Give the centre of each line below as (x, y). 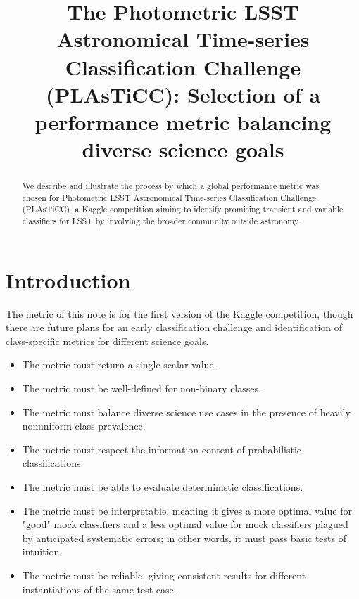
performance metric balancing (183, 121)
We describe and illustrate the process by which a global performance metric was (171, 186)
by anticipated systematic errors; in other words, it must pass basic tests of (184, 537)
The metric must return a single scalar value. (119, 365)
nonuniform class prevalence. (84, 426)
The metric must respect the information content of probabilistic (162, 449)
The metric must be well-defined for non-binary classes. (141, 388)
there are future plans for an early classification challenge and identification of (174, 327)
